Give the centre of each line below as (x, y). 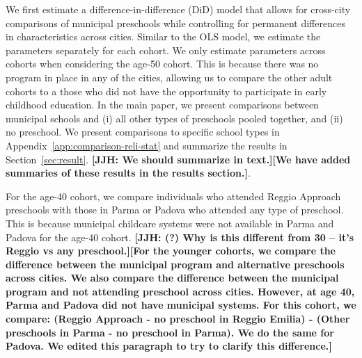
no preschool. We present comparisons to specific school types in (143, 132)
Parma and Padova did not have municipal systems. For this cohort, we (181, 305)
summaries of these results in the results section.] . (128, 173)
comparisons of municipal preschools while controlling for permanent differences (175, 23)
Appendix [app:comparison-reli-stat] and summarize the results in (147, 145)
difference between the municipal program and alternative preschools (175, 264)
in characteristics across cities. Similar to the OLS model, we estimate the (163, 36)
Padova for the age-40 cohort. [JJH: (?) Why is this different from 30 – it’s (180, 237)
